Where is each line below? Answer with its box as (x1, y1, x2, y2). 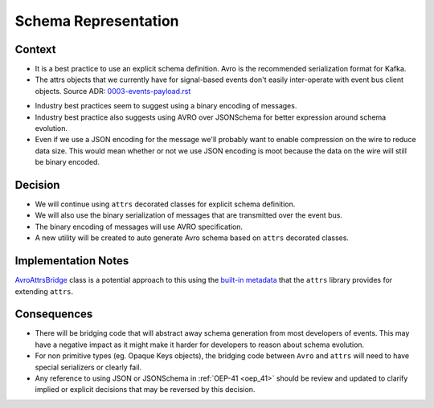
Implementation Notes (14, 254, 129, 268)
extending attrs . (14, 286, 74, 296)
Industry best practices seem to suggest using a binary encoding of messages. (35, 101, 297, 111)
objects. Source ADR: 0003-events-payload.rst (35, 86, 191, 96)
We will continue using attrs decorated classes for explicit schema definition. (35, 199, 296, 209)
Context (14, 43, 56, 56)
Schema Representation (14, 12, 180, 30)
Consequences (14, 308, 93, 321)
